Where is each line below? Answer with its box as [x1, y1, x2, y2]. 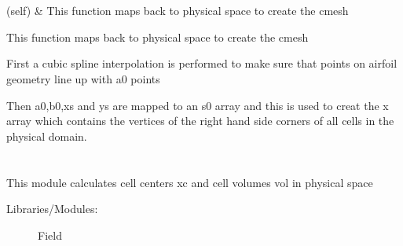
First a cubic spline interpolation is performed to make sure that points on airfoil [6, 55, 398, 72]
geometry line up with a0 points [6, 70, 160, 86]
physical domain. [6, 127, 87, 144]
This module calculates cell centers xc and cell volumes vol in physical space [6, 174, 373, 190]
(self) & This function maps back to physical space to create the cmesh [6, 2, 349, 19]
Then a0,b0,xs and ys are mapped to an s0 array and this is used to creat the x [6, 97, 389, 113]
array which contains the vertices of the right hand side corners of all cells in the [6, 112, 394, 129]
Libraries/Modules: [6, 200, 98, 217]
